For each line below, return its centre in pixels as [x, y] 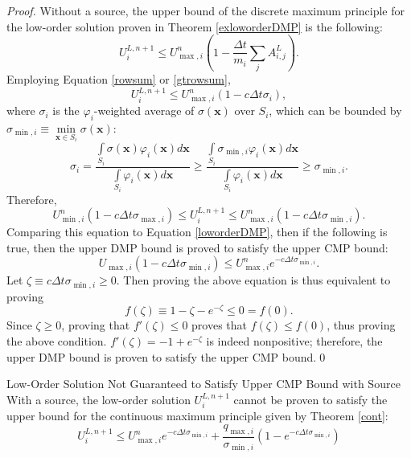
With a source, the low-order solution [99, 399]
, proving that [96, 325]
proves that [219, 325]
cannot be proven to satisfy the [310, 399]
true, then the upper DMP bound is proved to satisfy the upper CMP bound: [197, 247]
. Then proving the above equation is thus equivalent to [253, 280]
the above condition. [57, 341]
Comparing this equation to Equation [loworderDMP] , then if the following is [197, 232]
